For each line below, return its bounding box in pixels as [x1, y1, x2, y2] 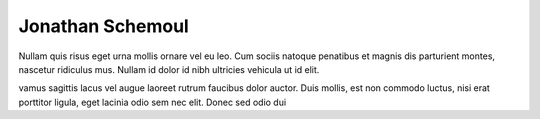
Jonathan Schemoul [18, 15, 189, 37]
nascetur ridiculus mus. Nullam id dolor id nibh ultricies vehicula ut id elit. [18, 63, 320, 75]
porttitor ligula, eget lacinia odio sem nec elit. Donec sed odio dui [18, 96, 287, 108]
